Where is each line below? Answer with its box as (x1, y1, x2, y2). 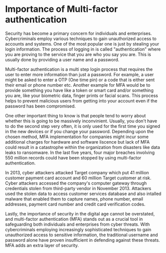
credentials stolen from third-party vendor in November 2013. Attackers (5, 185, 152, 191)
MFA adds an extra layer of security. (5, 242, 79, 248)
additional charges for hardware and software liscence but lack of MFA (5, 139, 150, 145)
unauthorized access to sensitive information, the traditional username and (5, 232, 158, 238)
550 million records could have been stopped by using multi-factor (5, 154, 142, 160)
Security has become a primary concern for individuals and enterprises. (5, 30, 152, 36)
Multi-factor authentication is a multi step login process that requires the (5, 66, 153, 72)
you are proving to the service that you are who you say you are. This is (5, 51, 151, 57)
